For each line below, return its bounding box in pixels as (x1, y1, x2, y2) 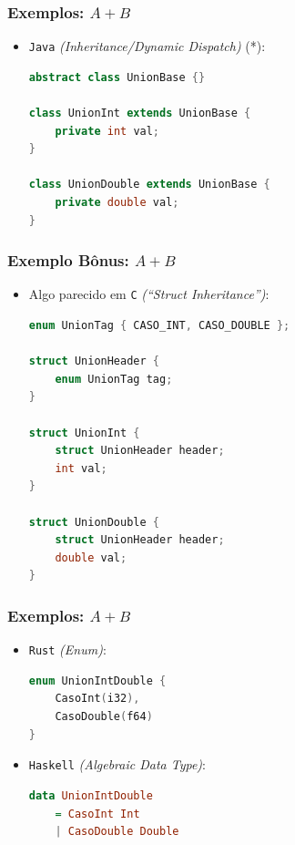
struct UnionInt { (28, 426, 140, 439)
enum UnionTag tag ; (55, 372, 173, 386)
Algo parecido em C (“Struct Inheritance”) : (28, 284, 270, 304)
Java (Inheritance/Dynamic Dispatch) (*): (28, 36, 266, 56)
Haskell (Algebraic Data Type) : (28, 755, 206, 774)
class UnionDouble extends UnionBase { (28, 178, 270, 191)
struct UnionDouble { (28, 515, 159, 529)
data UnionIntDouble (28, 788, 153, 802)
